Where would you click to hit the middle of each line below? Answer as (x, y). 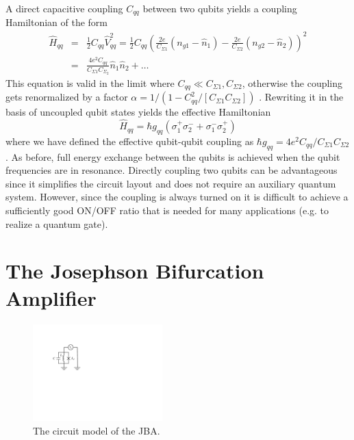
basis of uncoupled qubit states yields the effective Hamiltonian (138, 112)
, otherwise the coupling (292, 82)
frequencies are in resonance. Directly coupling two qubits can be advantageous (172, 170)
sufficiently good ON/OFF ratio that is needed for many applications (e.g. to (167, 210)
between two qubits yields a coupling (220, 8)
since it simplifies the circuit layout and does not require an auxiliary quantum (171, 183)
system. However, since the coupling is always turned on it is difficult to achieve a (177, 197)
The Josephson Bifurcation (135, 271)
